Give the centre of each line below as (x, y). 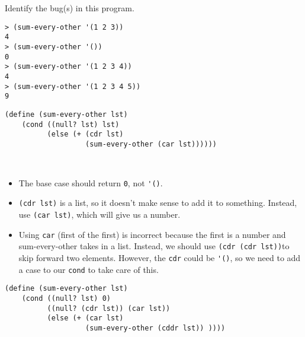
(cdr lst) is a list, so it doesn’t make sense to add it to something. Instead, (158, 203)
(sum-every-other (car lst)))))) (151, 144)
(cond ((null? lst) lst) (70, 124)
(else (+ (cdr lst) (85, 134)
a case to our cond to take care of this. (89, 269)
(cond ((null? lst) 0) (66, 299)
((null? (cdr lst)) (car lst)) (109, 308)
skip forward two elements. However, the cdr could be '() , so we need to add (160, 258)
